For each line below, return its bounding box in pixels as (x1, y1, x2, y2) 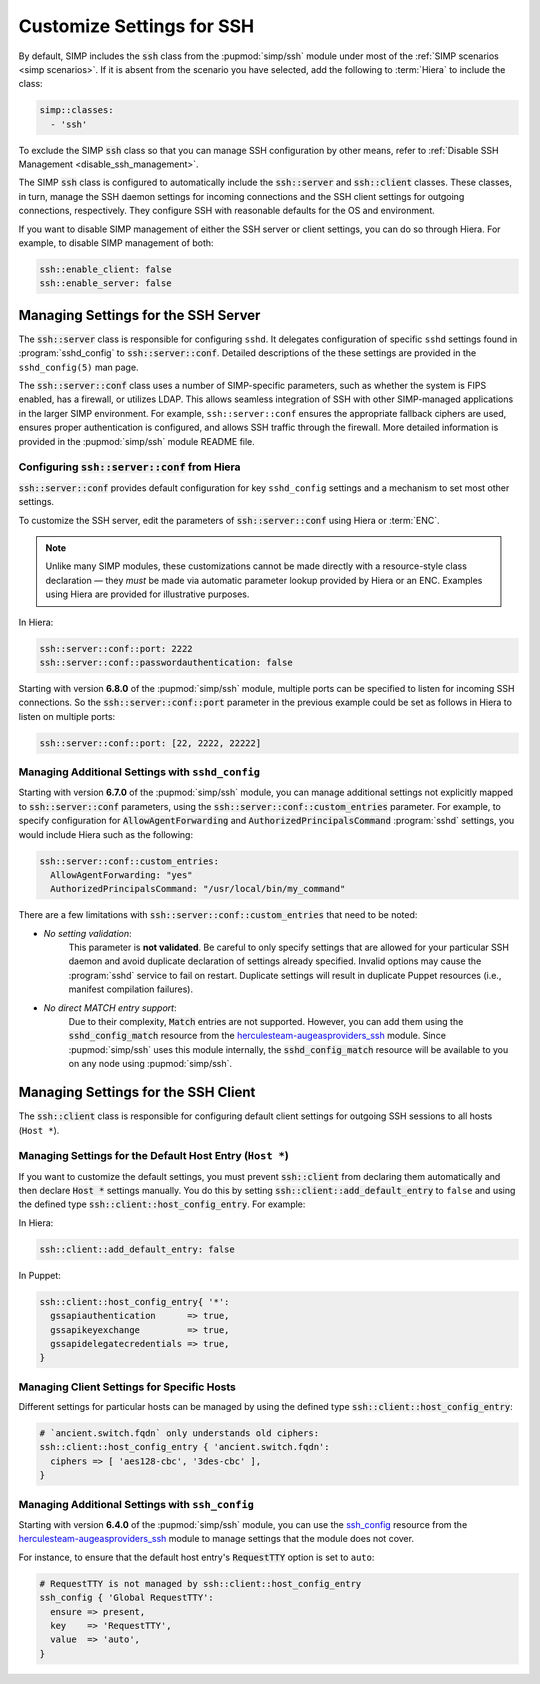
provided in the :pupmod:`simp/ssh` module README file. (18, 435, 255, 447)
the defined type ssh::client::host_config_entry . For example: (18, 1198, 306, 1210)
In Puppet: (18, 1269, 62, 1281)
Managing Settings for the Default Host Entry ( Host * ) (18, 1149, 289, 1163)
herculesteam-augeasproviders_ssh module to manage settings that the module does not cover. (18, 1533, 415, 1545)
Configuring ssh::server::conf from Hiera (18, 460, 241, 474)
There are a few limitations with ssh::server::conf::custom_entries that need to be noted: (18, 909, 418, 921)
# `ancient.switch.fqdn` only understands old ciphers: (39, 1428, 320, 1439)
